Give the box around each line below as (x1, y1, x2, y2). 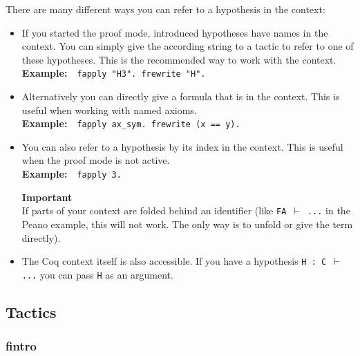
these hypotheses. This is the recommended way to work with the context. (21, 52, 337, 66)
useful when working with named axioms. (21, 102, 197, 117)
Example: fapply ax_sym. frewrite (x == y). (21, 116, 240, 131)
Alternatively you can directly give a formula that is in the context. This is (21, 89, 340, 104)
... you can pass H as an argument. (21, 267, 173, 281)
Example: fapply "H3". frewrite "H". (21, 66, 206, 80)
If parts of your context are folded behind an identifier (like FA (21, 203, 287, 218)
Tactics (6, 301, 57, 322)
